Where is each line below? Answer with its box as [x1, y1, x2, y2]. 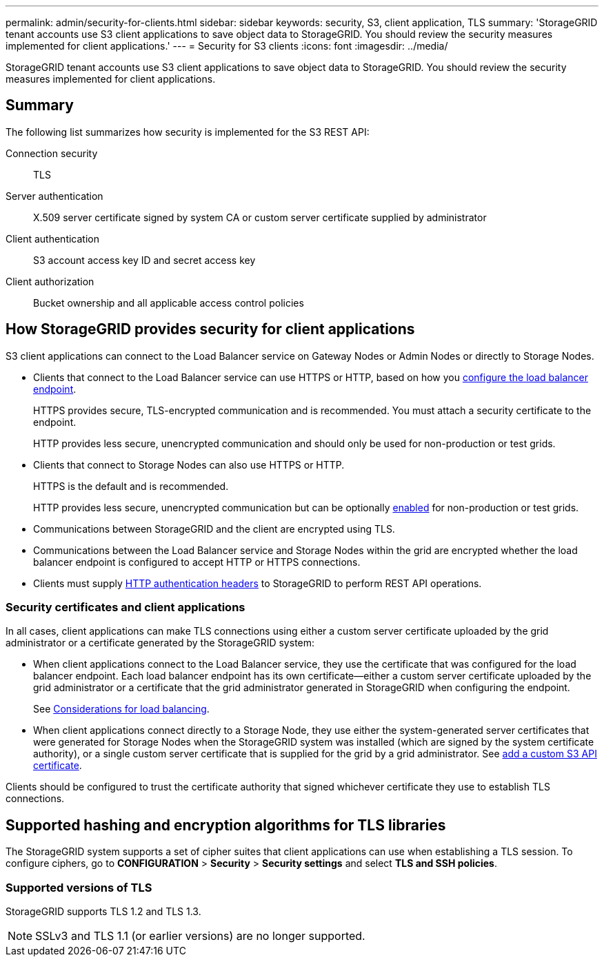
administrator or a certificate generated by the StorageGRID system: [6, 637, 315, 649]
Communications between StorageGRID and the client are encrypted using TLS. [33, 522, 395, 535]
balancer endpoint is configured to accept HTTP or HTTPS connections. [33, 555, 361, 568]
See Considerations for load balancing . [33, 703, 210, 715]
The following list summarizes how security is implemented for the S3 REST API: [6, 125, 370, 138]
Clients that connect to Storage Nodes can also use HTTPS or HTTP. [33, 458, 345, 471]
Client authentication [6, 232, 99, 245]
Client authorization [6, 275, 94, 287]
